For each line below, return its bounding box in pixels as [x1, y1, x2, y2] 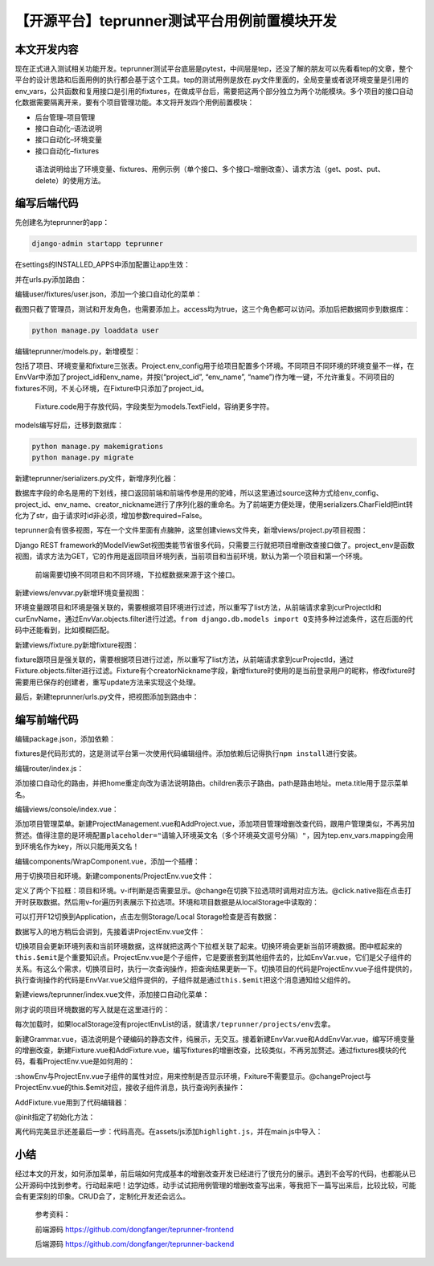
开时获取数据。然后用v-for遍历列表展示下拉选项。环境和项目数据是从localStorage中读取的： [14, 896, 320, 907]
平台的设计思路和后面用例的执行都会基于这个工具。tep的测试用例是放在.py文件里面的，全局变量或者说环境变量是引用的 [14, 75, 409, 84]
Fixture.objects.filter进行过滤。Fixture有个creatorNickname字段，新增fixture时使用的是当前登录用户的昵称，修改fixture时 [14, 666, 416, 676]
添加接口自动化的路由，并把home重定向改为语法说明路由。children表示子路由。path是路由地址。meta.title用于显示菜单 [14, 778, 409, 788]
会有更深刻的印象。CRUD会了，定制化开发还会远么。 [14, 1191, 190, 1201]
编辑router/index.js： [14, 763, 84, 773]
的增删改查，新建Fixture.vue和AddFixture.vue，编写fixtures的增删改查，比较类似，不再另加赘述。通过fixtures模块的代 [14, 1045, 407, 1056]
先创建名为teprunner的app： [14, 218, 110, 227]
